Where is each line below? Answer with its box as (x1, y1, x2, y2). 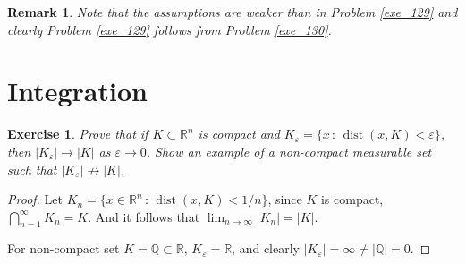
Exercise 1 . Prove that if (7, 124, 148, 143)
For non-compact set (7, 239, 120, 258)
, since (267, 190, 302, 209)
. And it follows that (88, 207, 200, 226)
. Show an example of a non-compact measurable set (146, 141, 432, 160)
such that (7, 159, 57, 178)
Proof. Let (7, 190, 63, 209)
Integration (7, 72, 148, 109)
